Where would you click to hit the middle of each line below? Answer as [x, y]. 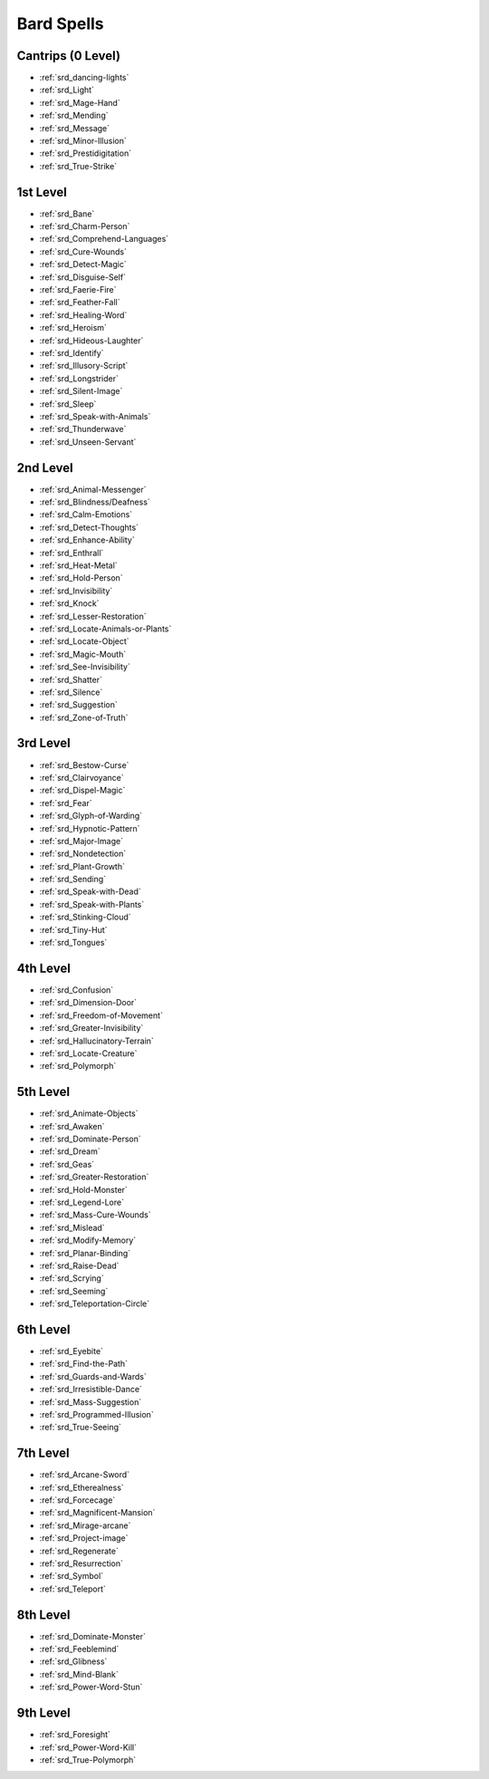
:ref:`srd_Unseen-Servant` [88, 442]
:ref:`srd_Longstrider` [79, 378]
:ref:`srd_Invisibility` [76, 591]
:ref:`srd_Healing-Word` [83, 315]
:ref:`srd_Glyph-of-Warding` [91, 816]
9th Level [44, 1713]
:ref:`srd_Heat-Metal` [78, 565]
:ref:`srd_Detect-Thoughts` [89, 527]
